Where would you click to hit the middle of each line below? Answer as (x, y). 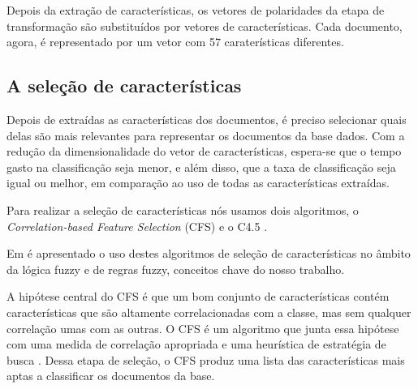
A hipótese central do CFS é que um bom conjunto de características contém (198, 296)
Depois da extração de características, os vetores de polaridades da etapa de (196, 10)
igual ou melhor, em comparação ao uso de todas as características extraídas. (198, 183)
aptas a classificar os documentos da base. (111, 376)
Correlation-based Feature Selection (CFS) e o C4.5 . (137, 226)
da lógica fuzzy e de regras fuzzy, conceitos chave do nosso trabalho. (176, 269)
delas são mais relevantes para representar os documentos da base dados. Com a (206, 135)
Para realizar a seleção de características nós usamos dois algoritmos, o (183, 209)
